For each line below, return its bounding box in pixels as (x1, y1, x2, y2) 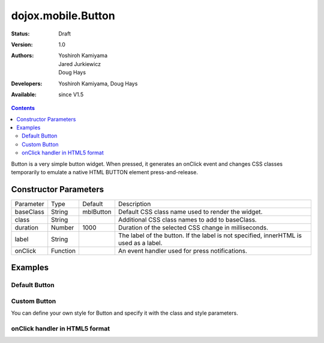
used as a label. (118, 238, 163, 247)
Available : (11, 91, 37, 98)
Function (51, 246, 76, 255)
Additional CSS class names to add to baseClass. (118, 215, 257, 223)
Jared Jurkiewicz (58, 60, 101, 67)
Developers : (11, 80, 43, 87)
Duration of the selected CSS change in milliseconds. (118, 223, 268, 231)
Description (118, 199, 151, 208)
